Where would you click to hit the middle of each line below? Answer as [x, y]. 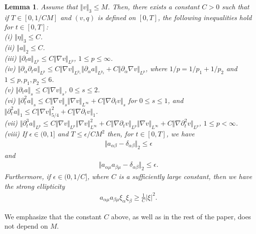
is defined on [117, 17]
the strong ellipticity [35, 186]
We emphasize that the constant [53, 216]
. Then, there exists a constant [154, 6]
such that [236, 6]
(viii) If [16, 134]
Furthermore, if [28, 176]
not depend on [26, 226]
